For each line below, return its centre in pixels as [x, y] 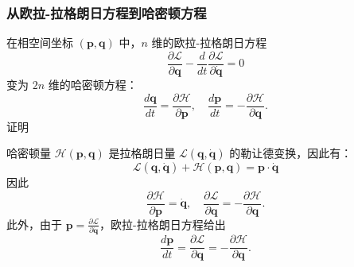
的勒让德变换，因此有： [291, 153]
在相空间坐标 [40, 43]
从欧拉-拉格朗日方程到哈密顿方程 [107, 12]
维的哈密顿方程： [93, 84]
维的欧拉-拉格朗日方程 [209, 43]
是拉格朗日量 [142, 153]
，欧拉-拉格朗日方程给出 [163, 224]
